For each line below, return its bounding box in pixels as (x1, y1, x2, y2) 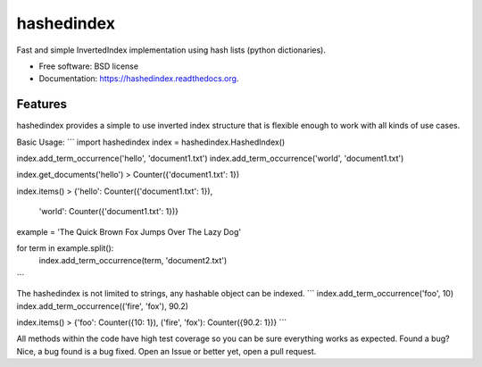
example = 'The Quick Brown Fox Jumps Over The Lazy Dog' (16, 226, 241, 237)
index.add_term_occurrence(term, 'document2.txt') (38, 255, 228, 266)
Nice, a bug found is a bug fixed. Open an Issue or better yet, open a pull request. (16, 346, 317, 356)
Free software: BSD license (38, 61, 138, 71)
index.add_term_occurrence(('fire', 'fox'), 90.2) (16, 300, 189, 312)
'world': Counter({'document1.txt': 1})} (38, 206, 179, 217)
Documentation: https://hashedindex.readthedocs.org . (38, 73, 239, 84)
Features (16, 96, 67, 112)
